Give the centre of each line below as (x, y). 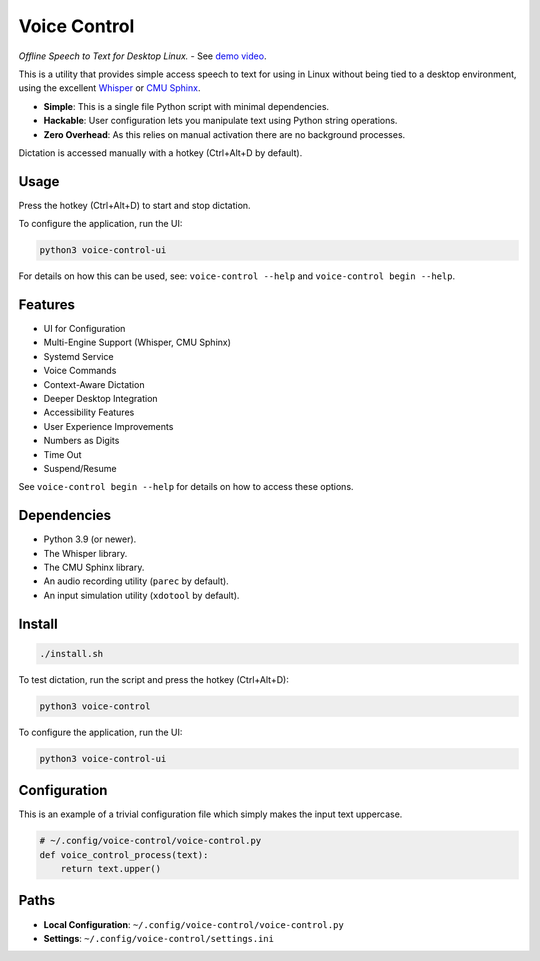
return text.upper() (111, 869)
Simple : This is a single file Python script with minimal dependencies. (186, 106)
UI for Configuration (84, 329)
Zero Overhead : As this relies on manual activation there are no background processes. (224, 134)
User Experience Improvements (108, 426)
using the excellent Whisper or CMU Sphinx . (109, 88)
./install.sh (71, 653)
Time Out (62, 454)
